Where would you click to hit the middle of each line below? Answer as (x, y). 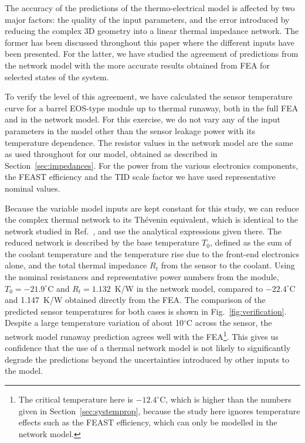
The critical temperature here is (76, 399)
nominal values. (33, 188)
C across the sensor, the (229, 323)
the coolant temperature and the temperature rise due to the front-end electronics (152, 253)
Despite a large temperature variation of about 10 (94, 323)
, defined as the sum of (250, 242)
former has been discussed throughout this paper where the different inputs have (150, 42)
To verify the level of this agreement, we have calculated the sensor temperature (149, 96)
